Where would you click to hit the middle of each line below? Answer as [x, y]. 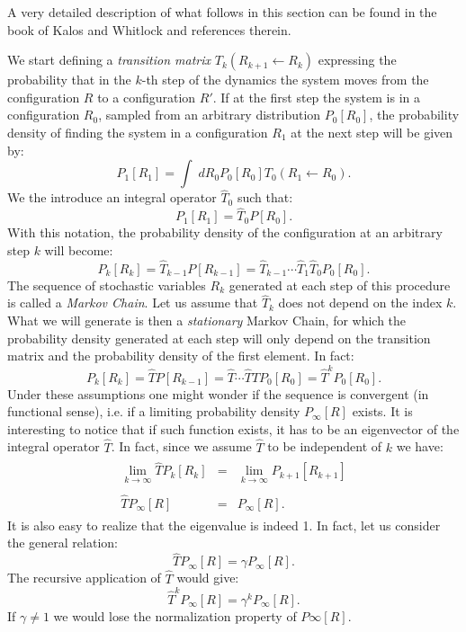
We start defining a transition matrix [109, 60]
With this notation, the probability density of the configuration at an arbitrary [225, 232]
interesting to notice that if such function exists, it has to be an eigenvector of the [233, 428]
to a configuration [147, 97]
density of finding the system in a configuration [138, 132]
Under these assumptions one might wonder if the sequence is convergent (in [218, 393]
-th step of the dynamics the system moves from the [285, 80]
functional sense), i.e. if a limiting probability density [154, 411]
